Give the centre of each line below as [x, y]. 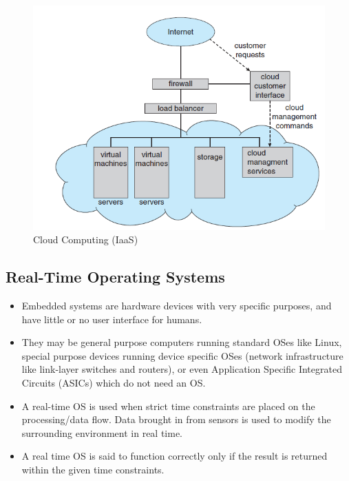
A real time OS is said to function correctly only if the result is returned [174, 456]
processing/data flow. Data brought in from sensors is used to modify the [176, 419]
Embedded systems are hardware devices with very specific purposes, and [177, 306]
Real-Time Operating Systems [115, 277]
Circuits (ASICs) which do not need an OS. [114, 382]
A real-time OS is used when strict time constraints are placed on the [168, 406]
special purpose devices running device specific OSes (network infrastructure [182, 355]
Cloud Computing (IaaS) [86, 239]
